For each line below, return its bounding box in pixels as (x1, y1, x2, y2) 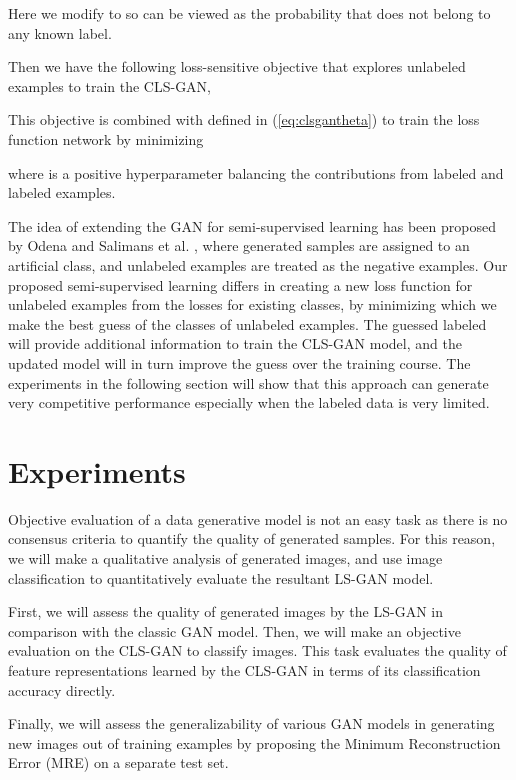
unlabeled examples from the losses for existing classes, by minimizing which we (8, 294, 497, 315)
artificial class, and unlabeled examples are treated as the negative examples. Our (8, 254, 508, 275)
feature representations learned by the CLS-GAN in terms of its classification (8, 659, 481, 680)
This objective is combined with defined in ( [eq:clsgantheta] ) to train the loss (8, 109, 480, 130)
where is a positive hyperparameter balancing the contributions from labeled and (8, 162, 504, 183)
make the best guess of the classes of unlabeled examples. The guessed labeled (8, 313, 487, 334)
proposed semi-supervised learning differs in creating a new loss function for (8, 274, 473, 295)
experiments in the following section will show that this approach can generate (8, 372, 489, 393)
